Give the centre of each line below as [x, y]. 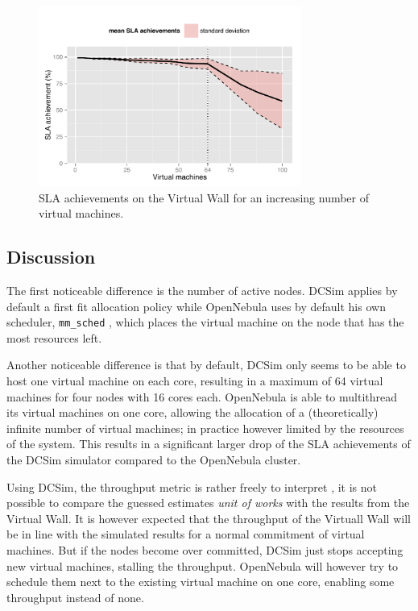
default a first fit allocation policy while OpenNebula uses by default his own [196, 306]
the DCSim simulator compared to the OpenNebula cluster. [154, 460]
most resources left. [54, 337]
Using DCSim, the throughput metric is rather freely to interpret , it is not [192, 486]
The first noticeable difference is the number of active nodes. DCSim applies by [202, 291]
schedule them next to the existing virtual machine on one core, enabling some [201, 582]
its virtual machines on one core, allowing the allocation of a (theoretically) [192, 412]
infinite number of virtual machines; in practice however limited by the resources [205, 428]
